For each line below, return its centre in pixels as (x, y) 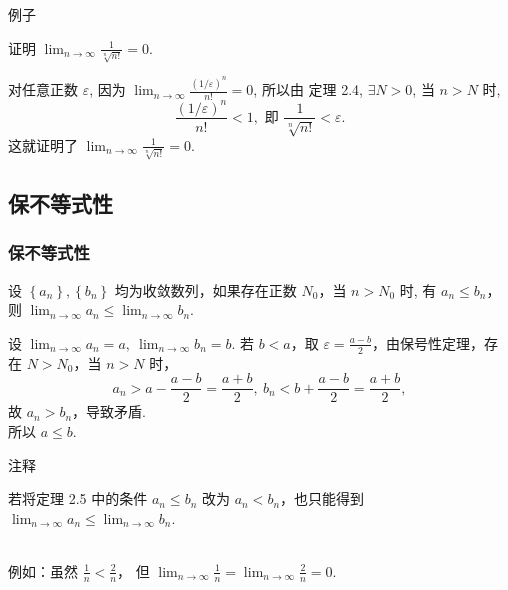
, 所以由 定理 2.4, (308, 89)
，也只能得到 (322, 498)
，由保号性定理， (428, 342)
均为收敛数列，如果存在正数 (205, 289)
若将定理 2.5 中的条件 (78, 498)
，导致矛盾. (109, 411)
